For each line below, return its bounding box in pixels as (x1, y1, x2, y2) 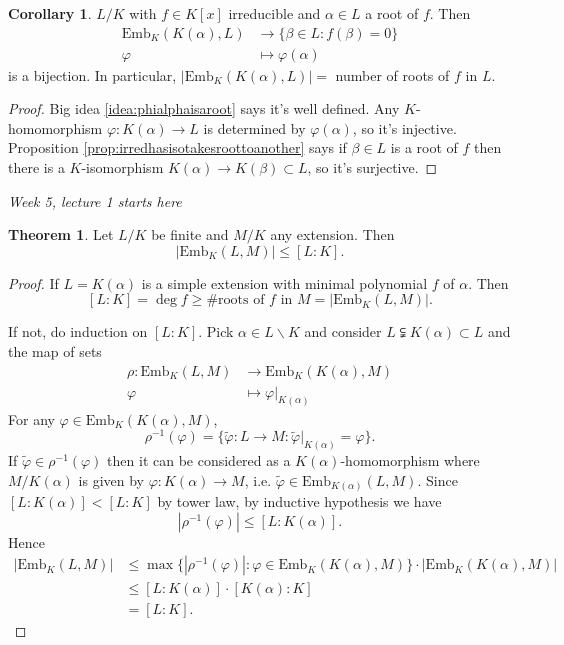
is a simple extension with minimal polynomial (141, 272, 428, 293)
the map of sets (8, 341, 102, 361)
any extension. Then (270, 224, 395, 245)
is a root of (390, 137, 458, 158)
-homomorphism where (340, 450, 480, 471)
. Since (417, 469, 458, 490)
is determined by (203, 117, 306, 138)
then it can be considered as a (107, 450, 291, 471)
